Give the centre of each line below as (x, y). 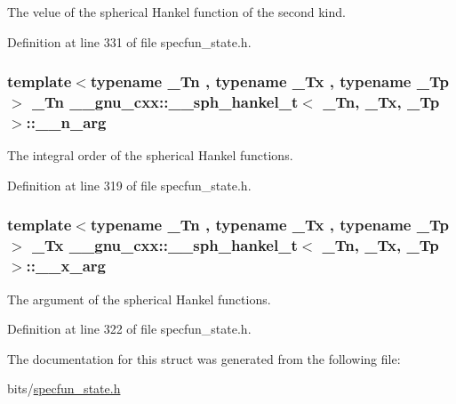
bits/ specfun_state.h (64, 388)
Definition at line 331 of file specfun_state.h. (129, 41)
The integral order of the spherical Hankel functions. (150, 155)
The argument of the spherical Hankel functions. (139, 299)
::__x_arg (66, 266)
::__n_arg (66, 121)
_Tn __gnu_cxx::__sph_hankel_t (165, 102)
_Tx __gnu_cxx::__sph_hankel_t (164, 245)
